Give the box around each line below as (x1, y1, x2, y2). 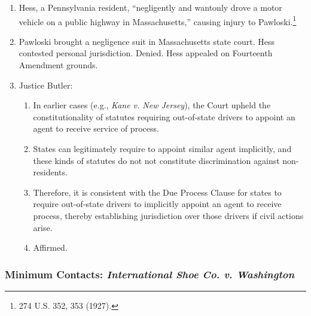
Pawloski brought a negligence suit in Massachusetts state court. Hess (19, 35, 275, 47)
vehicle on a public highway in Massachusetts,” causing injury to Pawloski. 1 (19, 13, 297, 28)
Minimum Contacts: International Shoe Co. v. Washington (5, 266, 295, 281)
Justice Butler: (19, 78, 73, 91)
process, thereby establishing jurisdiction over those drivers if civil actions (33, 209, 304, 221)
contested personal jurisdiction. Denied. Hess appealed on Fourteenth (19, 47, 273, 59)
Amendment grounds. (19, 59, 98, 71)
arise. (33, 221, 53, 233)
